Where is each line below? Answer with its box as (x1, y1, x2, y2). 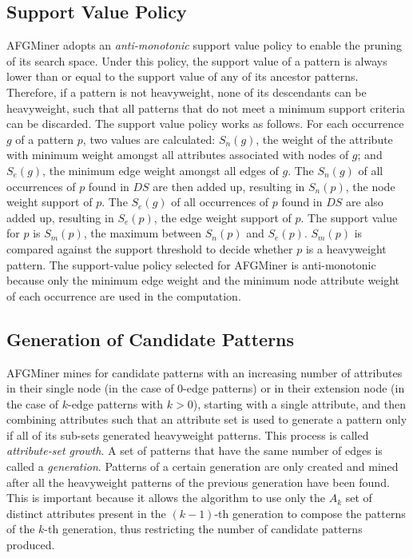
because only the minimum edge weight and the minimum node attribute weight (6, 272, 400, 289)
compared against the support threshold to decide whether (6, 240, 293, 257)
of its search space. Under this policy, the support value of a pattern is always (6, 52, 387, 69)
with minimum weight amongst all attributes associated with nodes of (6, 146, 349, 163)
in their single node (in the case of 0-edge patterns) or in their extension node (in (6, 380, 405, 397)
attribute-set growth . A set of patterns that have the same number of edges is (6, 442, 383, 459)
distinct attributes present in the (6, 504, 166, 521)
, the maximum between (83, 225, 202, 241)
